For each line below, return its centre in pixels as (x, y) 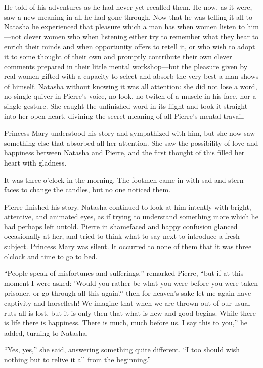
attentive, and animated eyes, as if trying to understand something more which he (131, 216)
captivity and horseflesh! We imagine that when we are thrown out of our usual (127, 303)
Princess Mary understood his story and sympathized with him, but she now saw (130, 133)
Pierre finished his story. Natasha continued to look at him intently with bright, (128, 206)
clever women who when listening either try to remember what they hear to (141, 36)
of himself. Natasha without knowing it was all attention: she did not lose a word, (131, 86)
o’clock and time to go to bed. (51, 256)
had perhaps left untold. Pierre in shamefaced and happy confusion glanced (121, 226)
